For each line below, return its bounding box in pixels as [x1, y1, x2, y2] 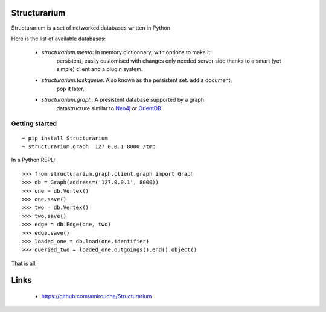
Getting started [11, 119, 57, 128]
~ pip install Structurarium [22, 134, 108, 142]
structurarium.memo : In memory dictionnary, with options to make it [41, 49, 211, 56]
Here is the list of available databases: [11, 35, 106, 42]
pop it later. [56, 85, 85, 92]
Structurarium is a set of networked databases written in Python [11, 24, 171, 31]
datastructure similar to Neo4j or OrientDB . [56, 104, 163, 111]
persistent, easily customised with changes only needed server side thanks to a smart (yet [56, 57, 281, 64]
